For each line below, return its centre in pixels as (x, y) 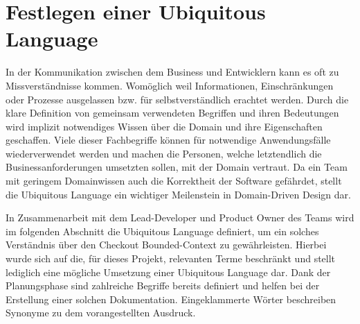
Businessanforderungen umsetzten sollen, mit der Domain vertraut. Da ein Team (177, 167)
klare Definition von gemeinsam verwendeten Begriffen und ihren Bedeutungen (172, 113)
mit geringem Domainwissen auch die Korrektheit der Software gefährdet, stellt (174, 181)
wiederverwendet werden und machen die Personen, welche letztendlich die (164, 153)
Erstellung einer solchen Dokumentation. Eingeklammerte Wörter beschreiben (171, 299)
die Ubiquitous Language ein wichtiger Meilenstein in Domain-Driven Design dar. (178, 194)
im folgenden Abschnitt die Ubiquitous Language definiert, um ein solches (162, 231)
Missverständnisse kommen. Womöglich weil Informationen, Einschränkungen (170, 85)
